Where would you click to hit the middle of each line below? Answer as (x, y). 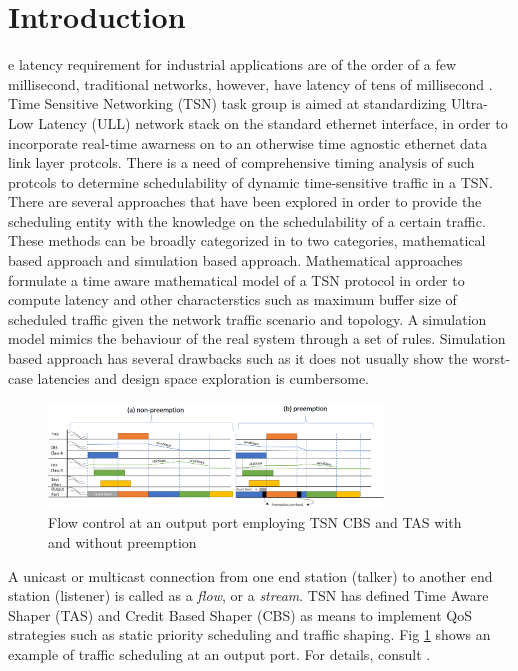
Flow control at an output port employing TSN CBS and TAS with (255, 522)
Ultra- (469, 103)
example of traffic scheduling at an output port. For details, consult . (219, 654)
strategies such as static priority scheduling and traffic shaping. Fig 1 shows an (249, 634)
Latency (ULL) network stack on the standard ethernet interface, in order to (273, 122)
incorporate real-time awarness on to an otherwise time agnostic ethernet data (248, 142)
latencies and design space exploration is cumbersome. (203, 377)
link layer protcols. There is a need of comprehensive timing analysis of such (241, 162)
